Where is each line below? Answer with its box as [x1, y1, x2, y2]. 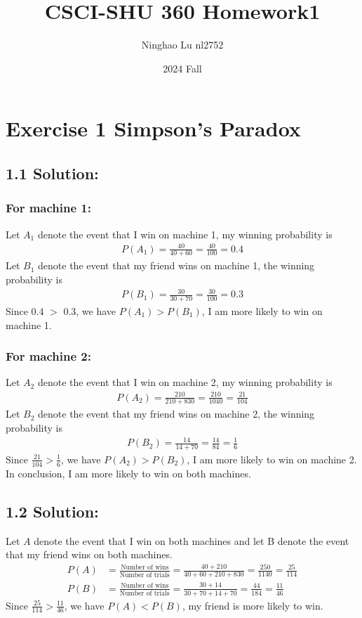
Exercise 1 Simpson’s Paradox [6, 114, 301, 143]
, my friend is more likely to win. [182, 598, 323, 612]
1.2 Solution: [6, 500, 99, 522]
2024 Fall [163, 60, 202, 75]
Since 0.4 [6, 304, 44, 318]
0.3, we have [63, 304, 116, 318]
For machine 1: [6, 199, 91, 217]
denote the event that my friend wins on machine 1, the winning [38, 258, 315, 273]
